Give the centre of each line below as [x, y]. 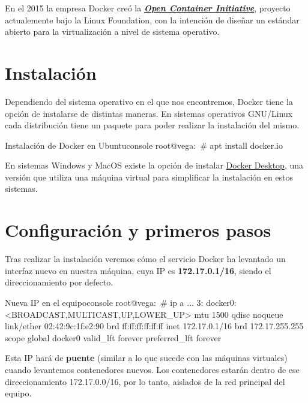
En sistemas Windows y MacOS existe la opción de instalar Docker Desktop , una [154, 165]
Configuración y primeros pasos [138, 230]
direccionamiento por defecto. [59, 282]
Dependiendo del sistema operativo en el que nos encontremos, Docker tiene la [149, 101]
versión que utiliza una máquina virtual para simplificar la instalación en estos [149, 177]
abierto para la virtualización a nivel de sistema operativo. [112, 31]
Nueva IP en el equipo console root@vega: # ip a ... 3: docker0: [121, 302]
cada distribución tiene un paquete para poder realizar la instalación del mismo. [152, 125]
